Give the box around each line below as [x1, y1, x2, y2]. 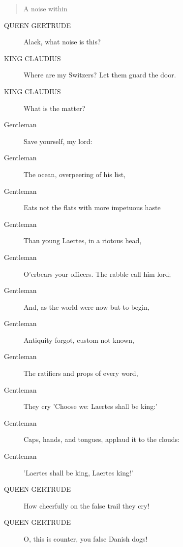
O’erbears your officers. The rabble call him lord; [24, 268, 171, 279]
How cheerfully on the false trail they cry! [24, 500, 150, 511]
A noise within [23, 3, 67, 13]
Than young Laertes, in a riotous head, [24, 235, 142, 246]
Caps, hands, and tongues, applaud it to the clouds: [24, 434, 180, 444]
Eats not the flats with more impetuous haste [24, 202, 161, 213]
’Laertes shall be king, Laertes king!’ [24, 467, 133, 477]
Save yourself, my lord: [24, 136, 92, 146]
